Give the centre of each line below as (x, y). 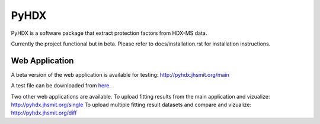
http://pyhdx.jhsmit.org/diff (44, 113)
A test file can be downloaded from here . (61, 86)
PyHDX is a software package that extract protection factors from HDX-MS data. (109, 33)
